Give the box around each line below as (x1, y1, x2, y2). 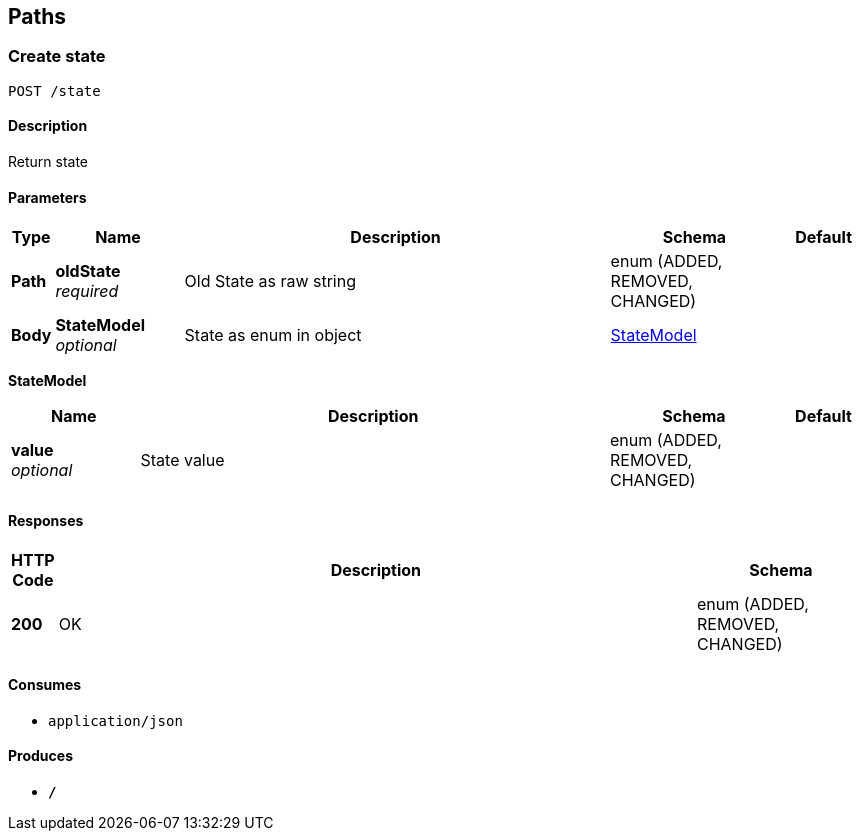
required (55, 281, 119, 302)
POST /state (8, 82, 101, 99)
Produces (8, 747, 73, 765)
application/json (48, 712, 183, 729)
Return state (8, 153, 89, 171)
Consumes (8, 676, 82, 694)
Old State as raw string (184, 271, 356, 292)
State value (140, 450, 225, 471)
